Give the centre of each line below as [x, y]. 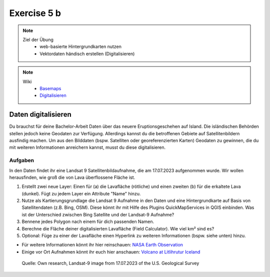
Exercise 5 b [35, 13]
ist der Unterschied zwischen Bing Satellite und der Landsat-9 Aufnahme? [98, 214]
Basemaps [50, 88]
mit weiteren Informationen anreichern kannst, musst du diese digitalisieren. [87, 147]
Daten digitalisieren [40, 114]
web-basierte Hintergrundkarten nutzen [81, 47]
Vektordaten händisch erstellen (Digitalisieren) [87, 54]
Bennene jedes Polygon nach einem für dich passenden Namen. [88, 222]
